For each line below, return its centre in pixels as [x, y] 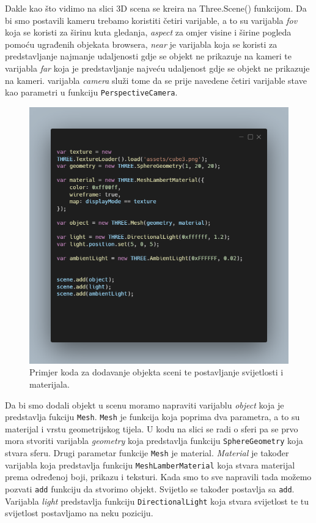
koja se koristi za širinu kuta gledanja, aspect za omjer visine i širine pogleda [148, 32]
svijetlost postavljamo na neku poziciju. [79, 513]
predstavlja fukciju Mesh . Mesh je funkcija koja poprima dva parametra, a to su [152, 417]
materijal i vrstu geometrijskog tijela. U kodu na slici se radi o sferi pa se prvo [152, 428]
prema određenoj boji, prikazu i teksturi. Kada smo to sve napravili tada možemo [158, 477]
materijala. [50, 384]
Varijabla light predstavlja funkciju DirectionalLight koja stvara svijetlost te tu [157, 501]
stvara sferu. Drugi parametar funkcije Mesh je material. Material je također [147, 453]
